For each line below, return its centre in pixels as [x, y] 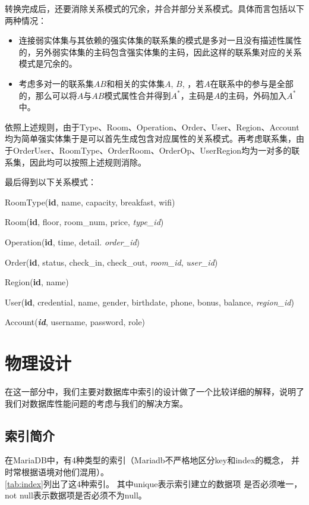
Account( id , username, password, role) [75, 322]
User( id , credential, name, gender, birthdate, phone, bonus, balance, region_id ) [149, 302]
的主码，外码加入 [253, 95]
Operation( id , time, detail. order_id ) [72, 241]
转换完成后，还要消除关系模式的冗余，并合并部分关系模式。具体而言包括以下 [154, 8]
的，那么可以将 [48, 95]
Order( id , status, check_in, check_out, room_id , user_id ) [111, 262]
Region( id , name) [37, 282]
